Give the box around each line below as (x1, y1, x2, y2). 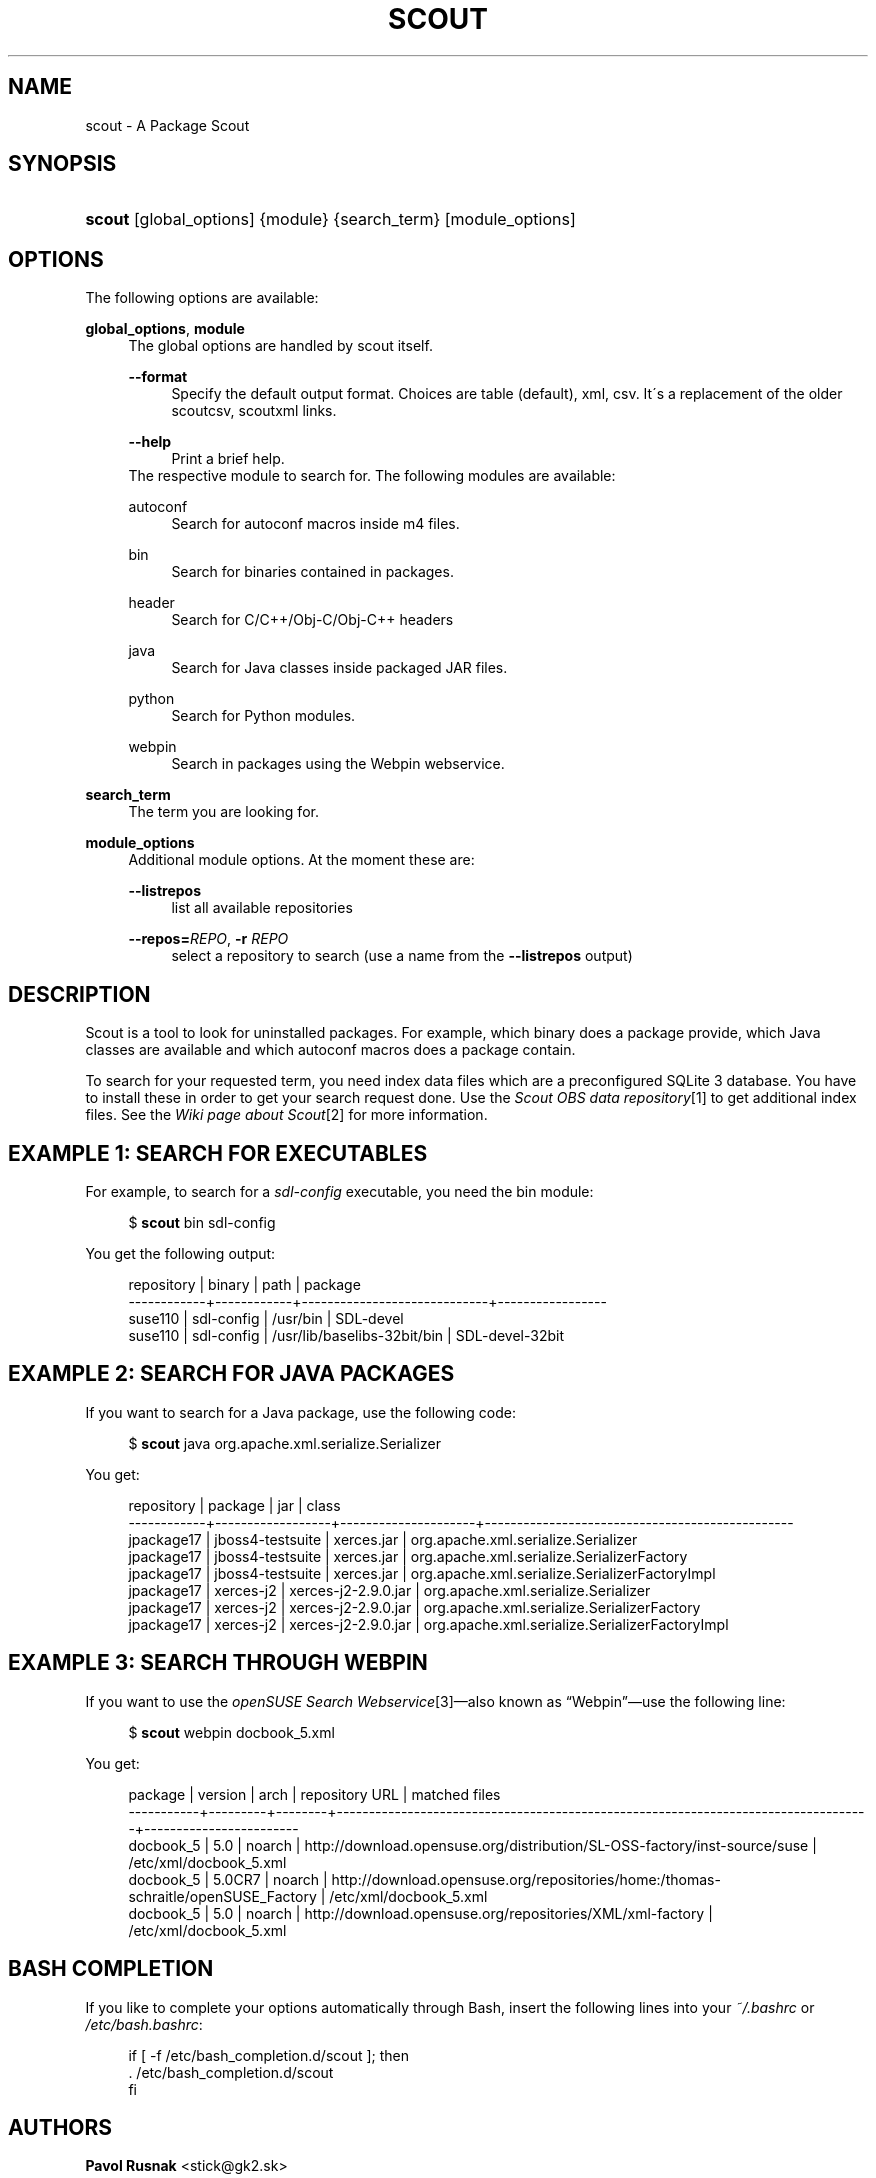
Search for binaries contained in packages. (171, 563, 454, 581)
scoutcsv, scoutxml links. (171, 402, 337, 420)
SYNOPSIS (8, 151, 117, 177)
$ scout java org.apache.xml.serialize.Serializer (128, 1434, 441, 1452)
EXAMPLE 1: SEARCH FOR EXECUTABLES (8, 1140, 428, 1166)
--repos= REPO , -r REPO (128, 930, 289, 948)
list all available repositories (171, 899, 353, 917)
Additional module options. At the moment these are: (128, 851, 475, 869)
